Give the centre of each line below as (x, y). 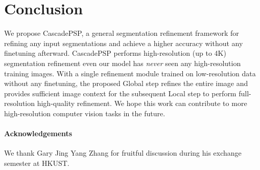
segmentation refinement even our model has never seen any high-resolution (123, 63)
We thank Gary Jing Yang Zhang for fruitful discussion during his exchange (123, 153)
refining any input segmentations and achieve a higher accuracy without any (124, 43)
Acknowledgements (38, 133)
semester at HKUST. (37, 163)
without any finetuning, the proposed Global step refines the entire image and (126, 83)
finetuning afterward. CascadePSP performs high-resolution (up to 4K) (115, 53)
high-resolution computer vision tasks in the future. (85, 113)
